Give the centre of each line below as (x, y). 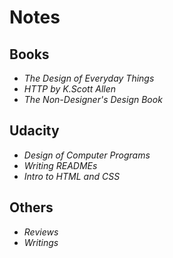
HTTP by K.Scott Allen (70, 89)
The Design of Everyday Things (89, 78)
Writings (41, 242)
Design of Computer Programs (87, 155)
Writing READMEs (60, 165)
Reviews (41, 232)
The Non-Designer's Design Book (93, 99)
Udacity (34, 131)
